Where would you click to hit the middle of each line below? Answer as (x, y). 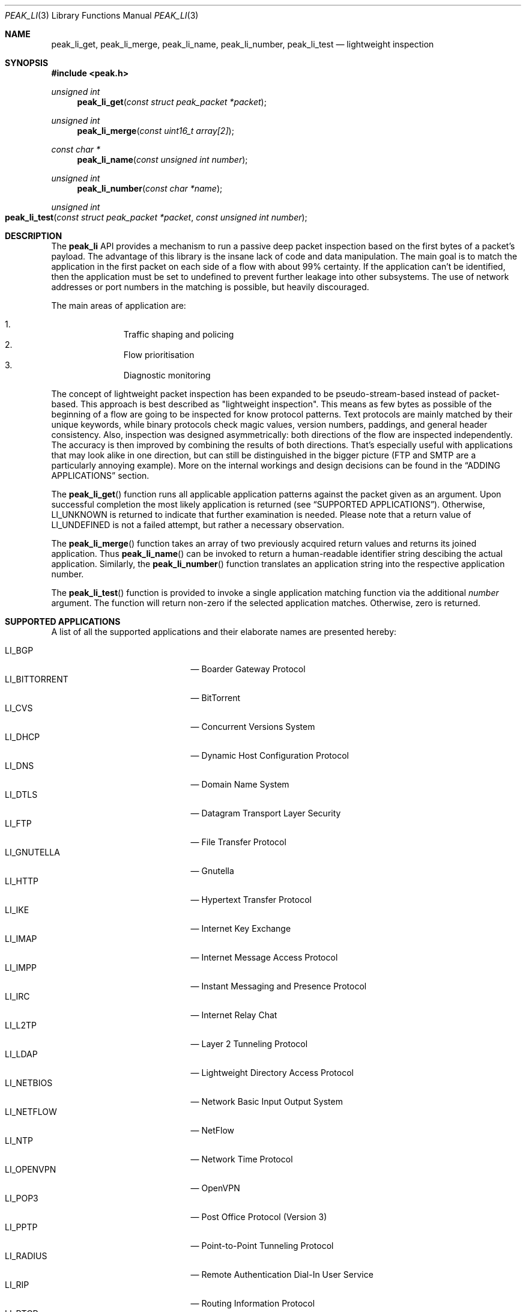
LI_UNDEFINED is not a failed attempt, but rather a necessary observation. (198, 525)
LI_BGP (19, 650)
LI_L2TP (21, 1025)
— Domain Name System (240, 784)
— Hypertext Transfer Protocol (251, 900)
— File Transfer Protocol (238, 842)
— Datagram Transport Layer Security (266, 813)
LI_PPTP (21, 1227)
